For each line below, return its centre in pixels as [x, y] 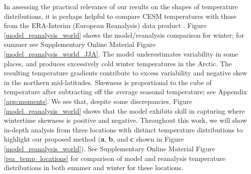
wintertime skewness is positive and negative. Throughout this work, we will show [125, 120]
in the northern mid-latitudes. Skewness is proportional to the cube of [108, 82]
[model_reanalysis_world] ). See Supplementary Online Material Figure [110, 148]
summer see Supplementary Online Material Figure [80, 44]
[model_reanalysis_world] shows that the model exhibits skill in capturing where [125, 110]
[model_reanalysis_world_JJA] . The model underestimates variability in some [121, 53]
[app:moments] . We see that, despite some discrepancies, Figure [98, 101]
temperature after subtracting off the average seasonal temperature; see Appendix [125, 92]
